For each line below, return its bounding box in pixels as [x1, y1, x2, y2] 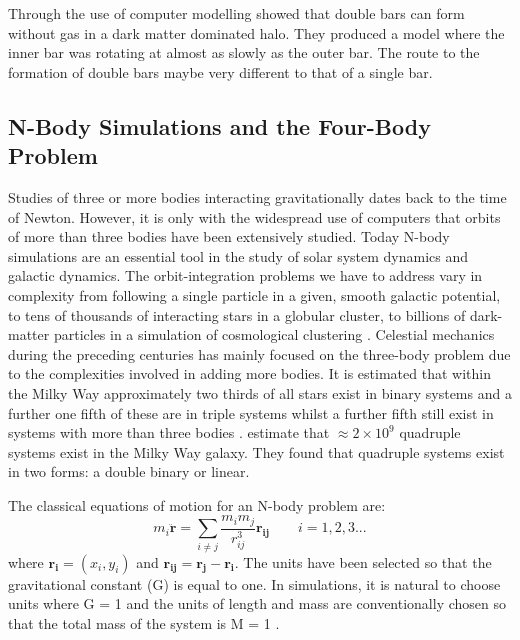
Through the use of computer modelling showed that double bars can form [8, 3, 465, 23]
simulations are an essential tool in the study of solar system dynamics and [8, 245, 469, 266]
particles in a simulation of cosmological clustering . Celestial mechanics [53, 324, 495, 345]
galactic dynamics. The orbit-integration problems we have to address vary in [8, 265, 483, 286]
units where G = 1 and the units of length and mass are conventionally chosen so [8, 593, 507, 614]
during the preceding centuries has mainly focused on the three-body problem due [8, 343, 511, 364]
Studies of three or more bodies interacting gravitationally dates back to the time [8, 186, 507, 207]
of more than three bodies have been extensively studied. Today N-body [8, 226, 450, 247]
